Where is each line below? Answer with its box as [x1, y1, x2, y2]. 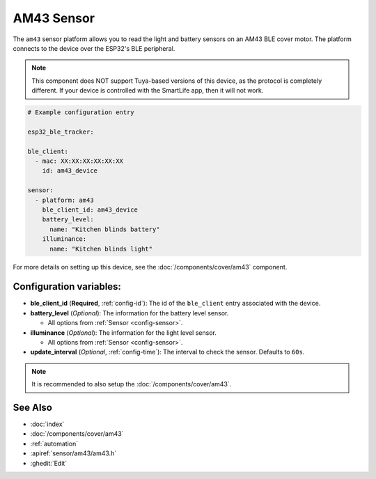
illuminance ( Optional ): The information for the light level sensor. [30, 328, 217, 337]
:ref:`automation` [30, 439, 79, 448]
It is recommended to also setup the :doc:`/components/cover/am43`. [31, 380, 232, 388]
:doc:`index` [30, 420, 65, 428]
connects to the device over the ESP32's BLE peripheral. [13, 44, 175, 52]
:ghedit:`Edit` [30, 459, 68, 467]
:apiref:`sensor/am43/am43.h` [30, 449, 117, 457]
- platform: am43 [35, 196, 94, 204]
